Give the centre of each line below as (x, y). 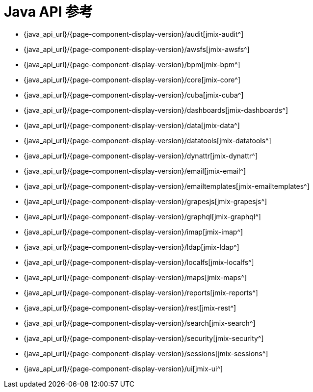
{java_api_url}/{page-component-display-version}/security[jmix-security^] (144, 338)
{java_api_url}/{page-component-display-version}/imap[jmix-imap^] (133, 232)
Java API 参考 (49, 12)
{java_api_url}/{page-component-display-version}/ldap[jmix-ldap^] (131, 247)
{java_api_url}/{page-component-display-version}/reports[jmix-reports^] (141, 292)
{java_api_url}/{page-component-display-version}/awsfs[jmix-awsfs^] (137, 49)
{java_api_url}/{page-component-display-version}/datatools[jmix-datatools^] (147, 140)
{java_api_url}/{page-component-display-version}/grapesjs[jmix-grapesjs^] (145, 201)
